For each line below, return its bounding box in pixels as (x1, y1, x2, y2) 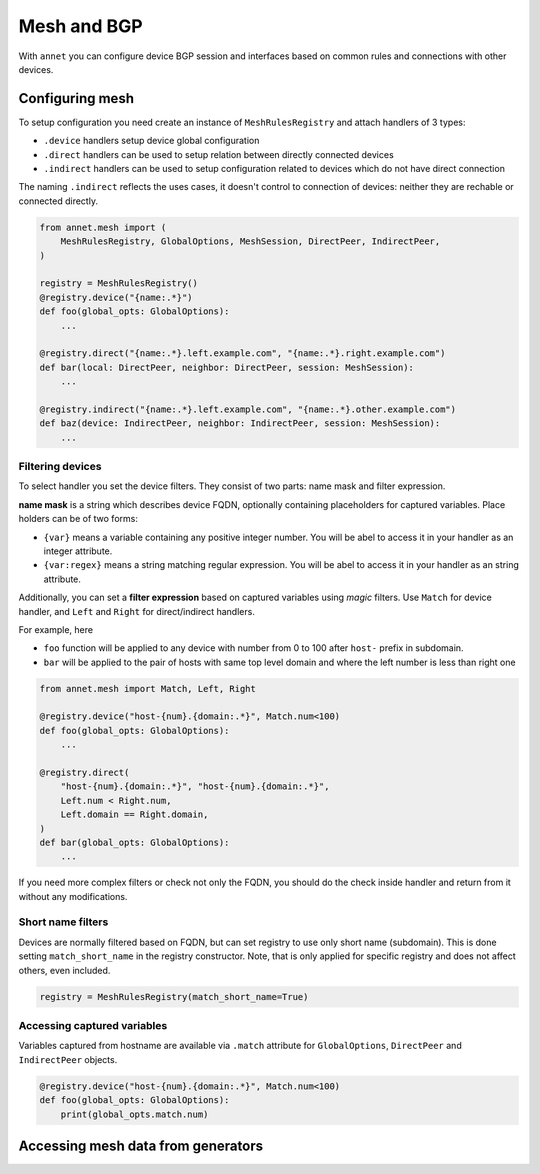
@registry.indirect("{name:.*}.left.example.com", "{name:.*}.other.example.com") (39, 403, 457, 415)
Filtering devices (18, 460, 102, 473)
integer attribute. (43, 545, 113, 557)
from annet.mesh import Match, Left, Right (39, 683, 257, 694)
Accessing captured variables (18, 1018, 168, 1032)
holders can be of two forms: (18, 513, 139, 525)
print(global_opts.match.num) (60, 1108, 209, 1120)
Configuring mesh (18, 90, 135, 107)
